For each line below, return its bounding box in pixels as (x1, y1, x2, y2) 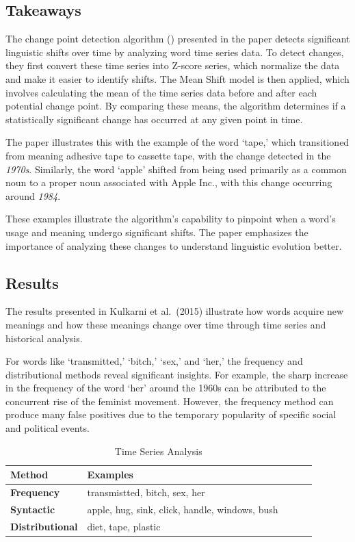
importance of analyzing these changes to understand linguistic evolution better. (5, 238, 342, 253)
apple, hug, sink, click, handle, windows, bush (87, 502, 278, 516)
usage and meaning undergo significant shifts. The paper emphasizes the (5, 224, 308, 239)
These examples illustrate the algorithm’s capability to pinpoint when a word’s (5, 211, 336, 226)
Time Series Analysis (114, 443, 202, 458)
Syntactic (10, 502, 55, 516)
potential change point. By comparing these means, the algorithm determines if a (5, 99, 346, 113)
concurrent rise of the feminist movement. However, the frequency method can (5, 393, 334, 408)
